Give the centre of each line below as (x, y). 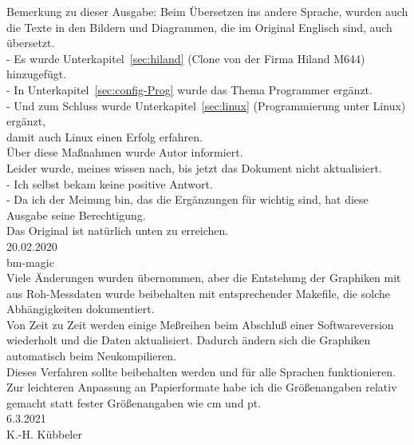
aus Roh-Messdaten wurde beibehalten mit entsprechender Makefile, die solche (198, 293)
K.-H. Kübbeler (44, 434)
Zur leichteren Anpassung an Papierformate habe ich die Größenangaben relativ (202, 387)
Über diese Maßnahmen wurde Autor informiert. (125, 152)
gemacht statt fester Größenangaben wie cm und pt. (134, 402)
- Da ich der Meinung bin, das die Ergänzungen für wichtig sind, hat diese (187, 199)
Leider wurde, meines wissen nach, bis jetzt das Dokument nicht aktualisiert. (194, 167)
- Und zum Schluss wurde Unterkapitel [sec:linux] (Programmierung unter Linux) (206, 105)
